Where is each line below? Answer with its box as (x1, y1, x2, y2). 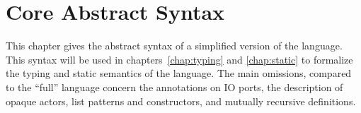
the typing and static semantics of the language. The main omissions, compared (6, 66, 352, 81)
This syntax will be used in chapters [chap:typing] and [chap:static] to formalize (6, 52, 353, 66)
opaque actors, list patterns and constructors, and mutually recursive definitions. (6, 93, 356, 108)
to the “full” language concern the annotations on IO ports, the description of (6, 79, 343, 94)
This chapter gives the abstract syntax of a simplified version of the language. (6, 38, 343, 53)
